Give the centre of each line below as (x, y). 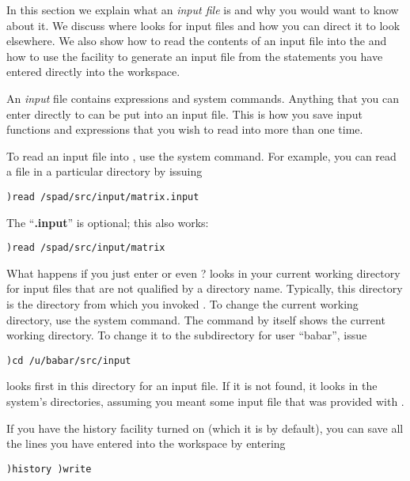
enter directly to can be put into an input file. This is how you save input (184, 114)
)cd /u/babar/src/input (69, 360)
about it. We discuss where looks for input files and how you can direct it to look (203, 25)
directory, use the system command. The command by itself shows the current (196, 319)
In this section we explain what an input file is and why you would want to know (203, 9)
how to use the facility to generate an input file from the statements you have (195, 56)
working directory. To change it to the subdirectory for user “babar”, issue (187, 335)
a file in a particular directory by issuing (104, 171)
